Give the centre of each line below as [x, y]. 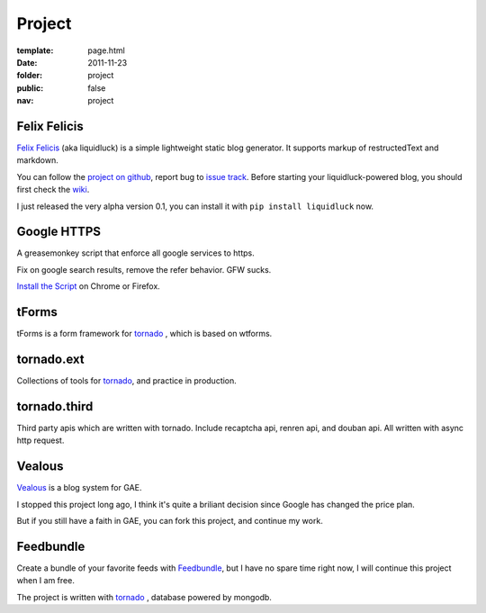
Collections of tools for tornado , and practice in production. [127, 381]
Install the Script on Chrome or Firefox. [89, 286]
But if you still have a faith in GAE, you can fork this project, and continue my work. [170, 521]
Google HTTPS [59, 232]
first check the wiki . [53, 190]
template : [35, 50]
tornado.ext [50, 359]
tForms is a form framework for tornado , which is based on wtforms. [144, 334]
